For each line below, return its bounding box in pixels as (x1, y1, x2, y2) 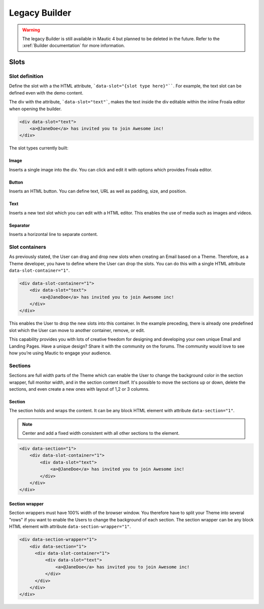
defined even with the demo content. (9, 90, 84, 95)
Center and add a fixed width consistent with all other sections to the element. (22, 430, 180, 436)
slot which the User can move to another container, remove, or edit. (9, 327, 145, 333)
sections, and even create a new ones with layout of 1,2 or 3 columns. (9, 386, 150, 392)
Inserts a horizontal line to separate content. (9, 231, 98, 237)
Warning (22, 27, 40, 33)
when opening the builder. (9, 106, 62, 112)
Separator (9, 222, 30, 228)
